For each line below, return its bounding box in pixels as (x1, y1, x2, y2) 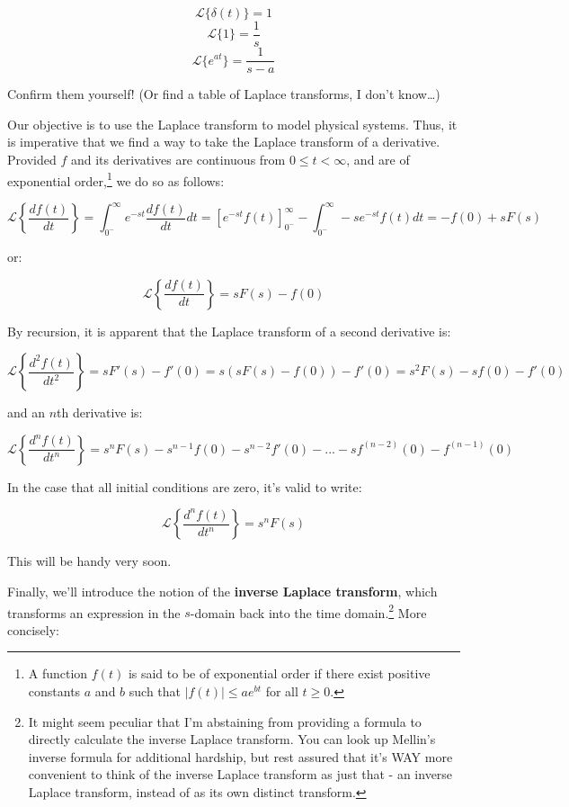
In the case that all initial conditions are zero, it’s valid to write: (7, 477, 362, 496)
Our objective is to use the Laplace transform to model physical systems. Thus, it (7, 114, 458, 133)
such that (129, 682, 182, 701)
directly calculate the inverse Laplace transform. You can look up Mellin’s (28, 730, 436, 749)
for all (265, 682, 298, 701)
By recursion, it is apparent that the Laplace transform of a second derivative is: (7, 321, 451, 340)
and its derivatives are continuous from (70, 149, 286, 168)
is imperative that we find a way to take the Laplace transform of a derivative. (7, 132, 440, 151)
